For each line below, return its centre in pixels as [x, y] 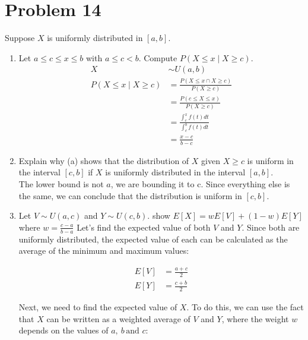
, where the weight [255, 318]
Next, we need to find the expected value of [98, 307]
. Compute [158, 57]
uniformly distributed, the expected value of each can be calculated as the [153, 239]
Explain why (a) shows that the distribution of [104, 160]
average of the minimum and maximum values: [104, 251]
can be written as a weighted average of [118, 318]
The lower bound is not [61, 183]
